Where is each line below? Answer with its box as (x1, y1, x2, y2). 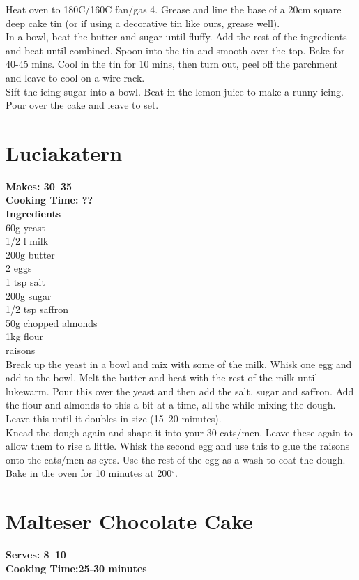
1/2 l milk (6, 234, 49, 248)
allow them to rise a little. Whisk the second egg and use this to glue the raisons (6, 438, 350, 453)
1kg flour (6, 329, 44, 344)
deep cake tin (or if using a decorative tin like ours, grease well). (6, 15, 280, 30)
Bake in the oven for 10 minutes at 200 (6, 466, 172, 480)
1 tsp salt (6, 275, 45, 289)
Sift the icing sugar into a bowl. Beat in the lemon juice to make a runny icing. (6, 84, 344, 98)
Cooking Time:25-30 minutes (6, 560, 147, 575)
